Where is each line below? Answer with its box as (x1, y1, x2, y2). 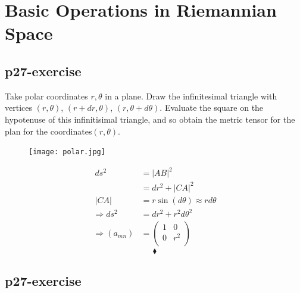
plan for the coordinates (5, 124, 92, 137)
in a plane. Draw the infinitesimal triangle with (105, 89, 277, 102)
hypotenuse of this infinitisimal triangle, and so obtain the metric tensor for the (5, 113, 295, 125)
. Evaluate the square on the (160, 101, 264, 114)
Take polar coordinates (5, 89, 88, 102)
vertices (5, 101, 32, 114)
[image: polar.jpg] (29, 148, 105, 157)
